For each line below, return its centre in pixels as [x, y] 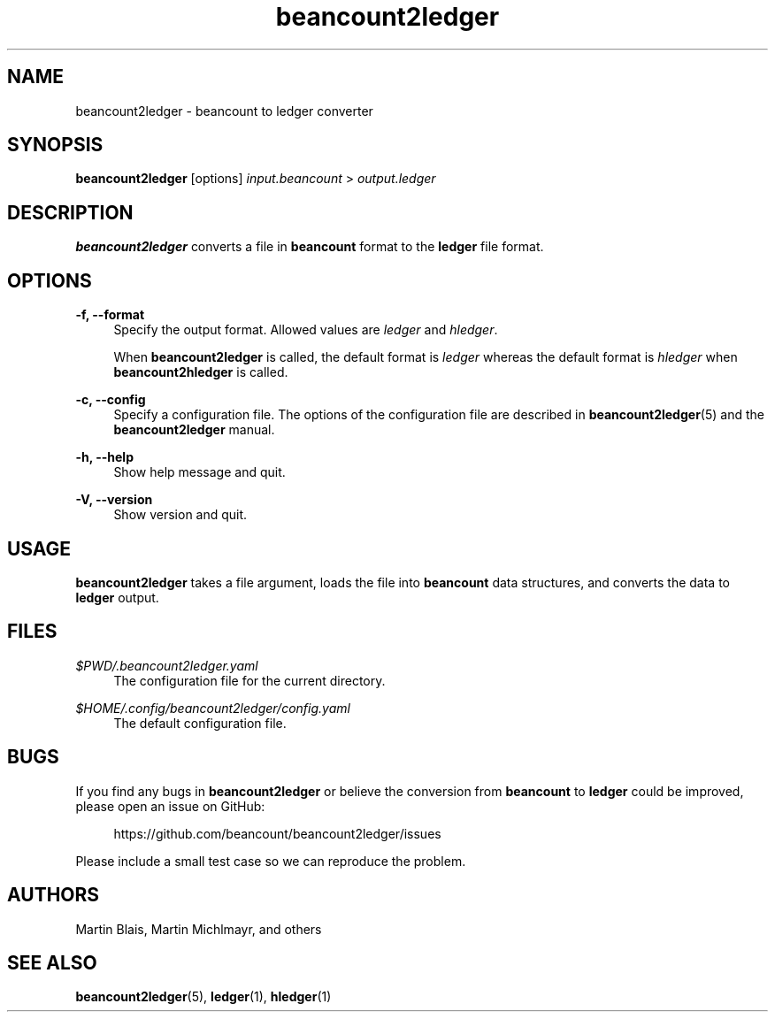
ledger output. [117, 597]
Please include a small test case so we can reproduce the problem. [271, 861]
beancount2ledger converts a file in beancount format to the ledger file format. [310, 247]
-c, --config [111, 400]
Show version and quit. [180, 515]
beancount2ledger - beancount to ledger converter [224, 111]
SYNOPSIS [55, 145]
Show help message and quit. [200, 472]
